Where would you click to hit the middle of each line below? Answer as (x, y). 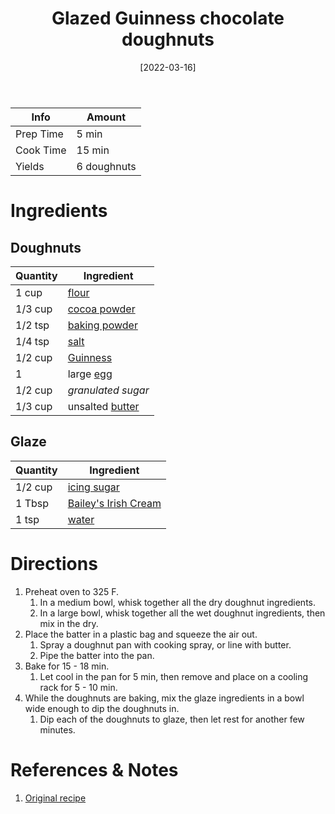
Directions (54, 563)
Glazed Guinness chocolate (168, 18)
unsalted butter (103, 406)
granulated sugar (108, 390)
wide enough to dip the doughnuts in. (102, 708)
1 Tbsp (32, 503)
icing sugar (93, 487)
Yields (30, 166)
